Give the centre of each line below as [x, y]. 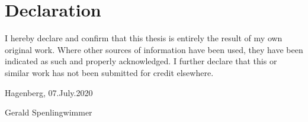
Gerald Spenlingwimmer [49, 112]
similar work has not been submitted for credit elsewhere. [109, 72]
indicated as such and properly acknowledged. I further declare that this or [141, 61]
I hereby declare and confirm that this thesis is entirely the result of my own [144, 38]
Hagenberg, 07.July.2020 [49, 92]
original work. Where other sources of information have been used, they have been [154, 49]
